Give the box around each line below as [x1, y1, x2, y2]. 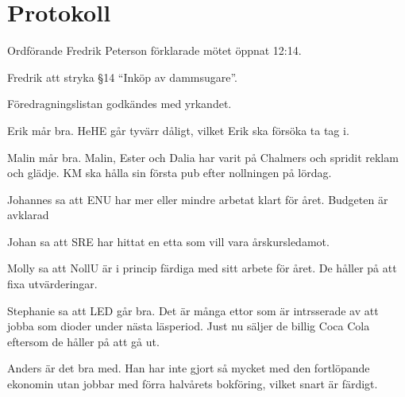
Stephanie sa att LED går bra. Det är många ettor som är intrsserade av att [7, 302, 379, 318]
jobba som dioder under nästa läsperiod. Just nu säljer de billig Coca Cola [7, 318, 370, 334]
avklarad [7, 206, 49, 223]
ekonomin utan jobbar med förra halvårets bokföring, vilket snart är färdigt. [7, 376, 378, 392]
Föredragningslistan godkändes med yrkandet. [7, 95, 232, 112]
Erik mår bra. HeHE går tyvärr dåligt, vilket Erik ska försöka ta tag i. [7, 121, 349, 138]
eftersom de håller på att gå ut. [7, 333, 160, 349]
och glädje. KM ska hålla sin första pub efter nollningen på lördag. [7, 164, 332, 181]
